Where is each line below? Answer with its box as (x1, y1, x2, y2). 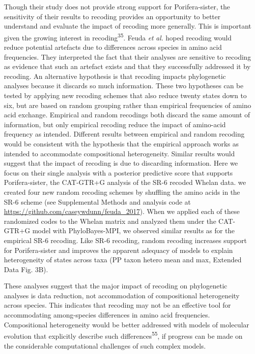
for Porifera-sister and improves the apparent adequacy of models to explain (4, 245, 233, 255)
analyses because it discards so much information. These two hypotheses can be (4, 80, 244, 91)
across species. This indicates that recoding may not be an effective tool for (4, 300, 231, 310)
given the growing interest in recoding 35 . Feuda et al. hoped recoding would (4, 31, 232, 42)
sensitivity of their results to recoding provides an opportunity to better (4, 11, 221, 21)
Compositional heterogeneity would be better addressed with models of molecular (4, 319, 250, 329)
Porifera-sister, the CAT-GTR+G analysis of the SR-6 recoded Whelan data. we (4, 177, 246, 187)
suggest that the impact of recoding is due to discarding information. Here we (4, 158, 238, 168)
